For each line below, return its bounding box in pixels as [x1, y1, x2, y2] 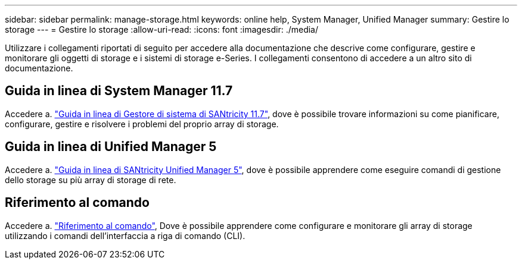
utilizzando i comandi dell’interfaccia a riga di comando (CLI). [5, 230, 246, 241]
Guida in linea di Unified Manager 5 [5, 139, 217, 155]
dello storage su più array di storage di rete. [5, 174, 176, 185]
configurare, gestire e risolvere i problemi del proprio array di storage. [5, 118, 279, 129]
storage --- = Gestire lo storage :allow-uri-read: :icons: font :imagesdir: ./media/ [5, 24, 319, 34]
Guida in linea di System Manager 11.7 [5, 83, 233, 99]
